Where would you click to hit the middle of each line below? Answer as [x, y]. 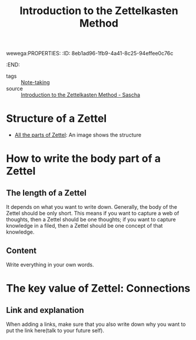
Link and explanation [45, 310]
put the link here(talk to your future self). [55, 330]
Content [21, 250]
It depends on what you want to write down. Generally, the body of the [92, 207]
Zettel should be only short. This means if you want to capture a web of [93, 214]
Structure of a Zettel [57, 119]
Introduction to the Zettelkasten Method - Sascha [80, 95]
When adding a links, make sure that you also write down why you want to [96, 324]
